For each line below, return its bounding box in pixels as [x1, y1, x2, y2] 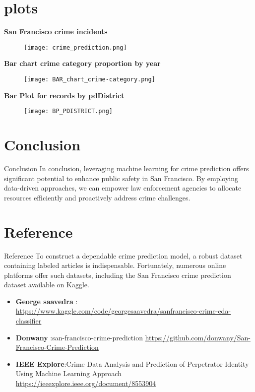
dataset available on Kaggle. [4, 279, 89, 290]
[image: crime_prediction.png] [24, 44, 127, 51]
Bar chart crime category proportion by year [4, 58, 161, 68]
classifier [15, 316, 42, 326]
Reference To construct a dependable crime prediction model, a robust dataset [4, 250, 243, 261]
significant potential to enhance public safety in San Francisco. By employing [4, 173, 239, 183]
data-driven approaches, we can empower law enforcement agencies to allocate [4, 183, 242, 193]
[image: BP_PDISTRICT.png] [24, 108, 113, 115]
